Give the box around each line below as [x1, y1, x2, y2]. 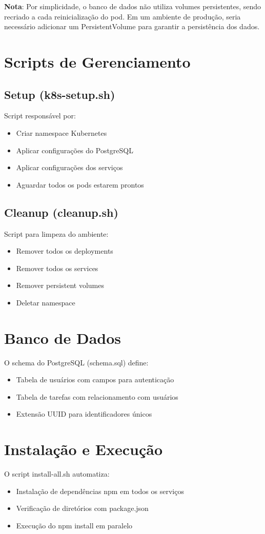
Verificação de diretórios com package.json [16, 503, 149, 514]
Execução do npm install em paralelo [16, 520, 133, 530]
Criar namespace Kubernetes [16, 127, 107, 138]
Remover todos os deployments [16, 245, 113, 256]
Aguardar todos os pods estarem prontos [16, 179, 144, 190]
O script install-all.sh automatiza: [4, 468, 110, 479]
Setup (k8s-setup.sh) [4, 86, 115, 102]
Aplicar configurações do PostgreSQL [16, 145, 133, 155]
